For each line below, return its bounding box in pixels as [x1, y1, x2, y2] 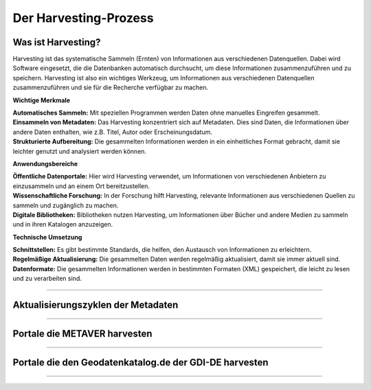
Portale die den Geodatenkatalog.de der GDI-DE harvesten [12, 357, 269, 369]
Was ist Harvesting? [12, 36, 101, 48]
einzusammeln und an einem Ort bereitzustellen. [12, 182, 150, 190]
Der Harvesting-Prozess [12, 10, 154, 25]
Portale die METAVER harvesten [12, 328, 153, 340]
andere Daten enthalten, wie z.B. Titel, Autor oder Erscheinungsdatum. [12, 128, 213, 136]
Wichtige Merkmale [12, 96, 71, 104]
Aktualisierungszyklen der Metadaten [12, 299, 179, 311]
